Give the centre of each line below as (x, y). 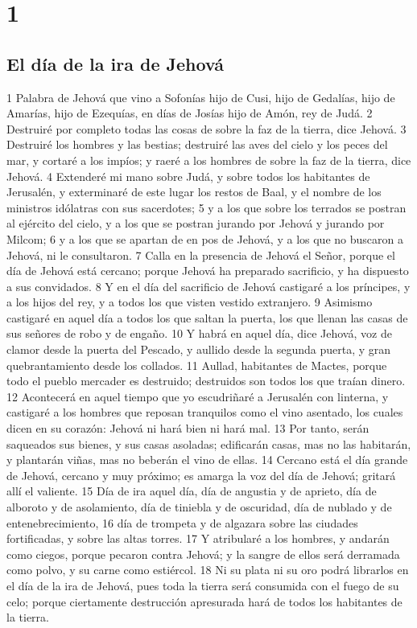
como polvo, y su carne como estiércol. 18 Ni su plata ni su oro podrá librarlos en (208, 570)
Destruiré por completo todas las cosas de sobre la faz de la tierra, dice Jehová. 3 (206, 128)
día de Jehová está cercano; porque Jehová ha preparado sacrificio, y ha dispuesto (208, 271)
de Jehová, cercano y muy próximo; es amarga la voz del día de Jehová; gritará (201, 475)
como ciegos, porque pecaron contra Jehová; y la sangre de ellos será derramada (203, 554)
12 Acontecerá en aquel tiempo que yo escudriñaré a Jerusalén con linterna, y (198, 396)
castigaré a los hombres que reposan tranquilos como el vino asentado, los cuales (205, 412)
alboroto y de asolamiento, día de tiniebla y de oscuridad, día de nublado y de (199, 507)
